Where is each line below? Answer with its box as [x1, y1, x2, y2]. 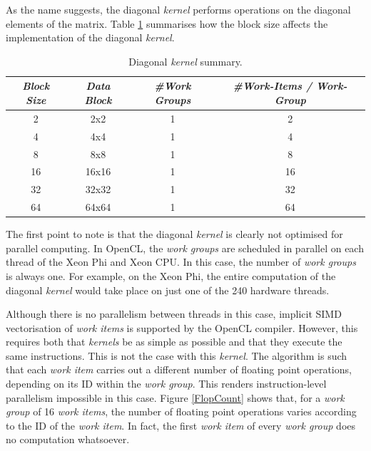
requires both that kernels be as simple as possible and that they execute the [6, 334, 342, 349]
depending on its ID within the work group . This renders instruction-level [6, 376, 327, 391]
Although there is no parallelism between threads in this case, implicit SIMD [6, 306, 342, 321]
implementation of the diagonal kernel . [6, 30, 175, 45]
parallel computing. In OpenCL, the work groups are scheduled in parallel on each [6, 240, 364, 255]
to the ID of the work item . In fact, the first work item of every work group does [6, 418, 356, 432]
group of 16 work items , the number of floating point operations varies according [6, 404, 357, 419]
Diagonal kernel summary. [128, 53, 243, 68]
